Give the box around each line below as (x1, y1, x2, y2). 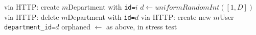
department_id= (4, 24, 56, 31)
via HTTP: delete (4, 11, 59, 22)
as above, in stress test (106, 21, 177, 32)
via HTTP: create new (141, 11, 211, 22)
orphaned (61, 21, 91, 32)
